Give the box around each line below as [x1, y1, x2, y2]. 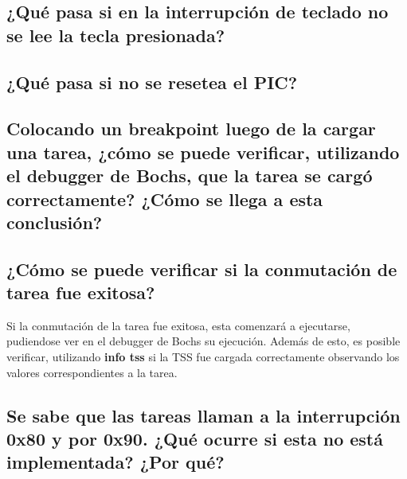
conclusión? [6, 209, 103, 234]
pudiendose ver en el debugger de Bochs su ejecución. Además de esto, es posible [6, 333, 401, 349]
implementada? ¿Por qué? [6, 450, 225, 474]
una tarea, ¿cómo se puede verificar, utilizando [6, 139, 400, 164]
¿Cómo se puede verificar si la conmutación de [6, 256, 397, 281]
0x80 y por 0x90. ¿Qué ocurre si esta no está [6, 426, 383, 451]
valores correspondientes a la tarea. [6, 364, 178, 380]
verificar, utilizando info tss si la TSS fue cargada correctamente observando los [6, 349, 400, 365]
